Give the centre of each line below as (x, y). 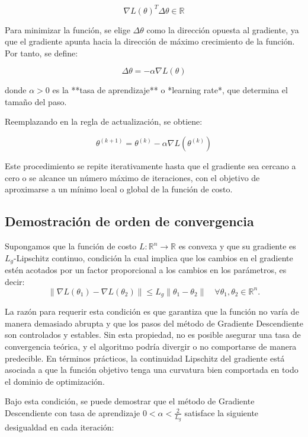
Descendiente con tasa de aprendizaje (73, 412)
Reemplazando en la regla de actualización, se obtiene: (104, 121)
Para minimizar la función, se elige (68, 29)
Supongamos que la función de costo (71, 246)
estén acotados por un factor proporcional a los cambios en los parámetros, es (146, 270)
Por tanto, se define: (41, 53)
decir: (15, 281)
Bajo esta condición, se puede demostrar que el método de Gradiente (130, 401)
